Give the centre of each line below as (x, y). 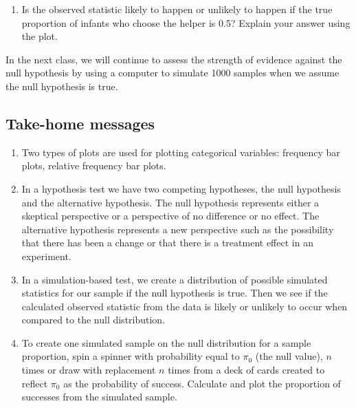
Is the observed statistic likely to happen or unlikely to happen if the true (177, 9)
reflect (35, 383)
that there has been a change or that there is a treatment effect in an (167, 243)
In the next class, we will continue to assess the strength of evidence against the (174, 59)
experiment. (46, 256)
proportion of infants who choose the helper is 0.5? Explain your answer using (186, 22)
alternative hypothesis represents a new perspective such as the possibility (178, 229)
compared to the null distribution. (93, 320)
